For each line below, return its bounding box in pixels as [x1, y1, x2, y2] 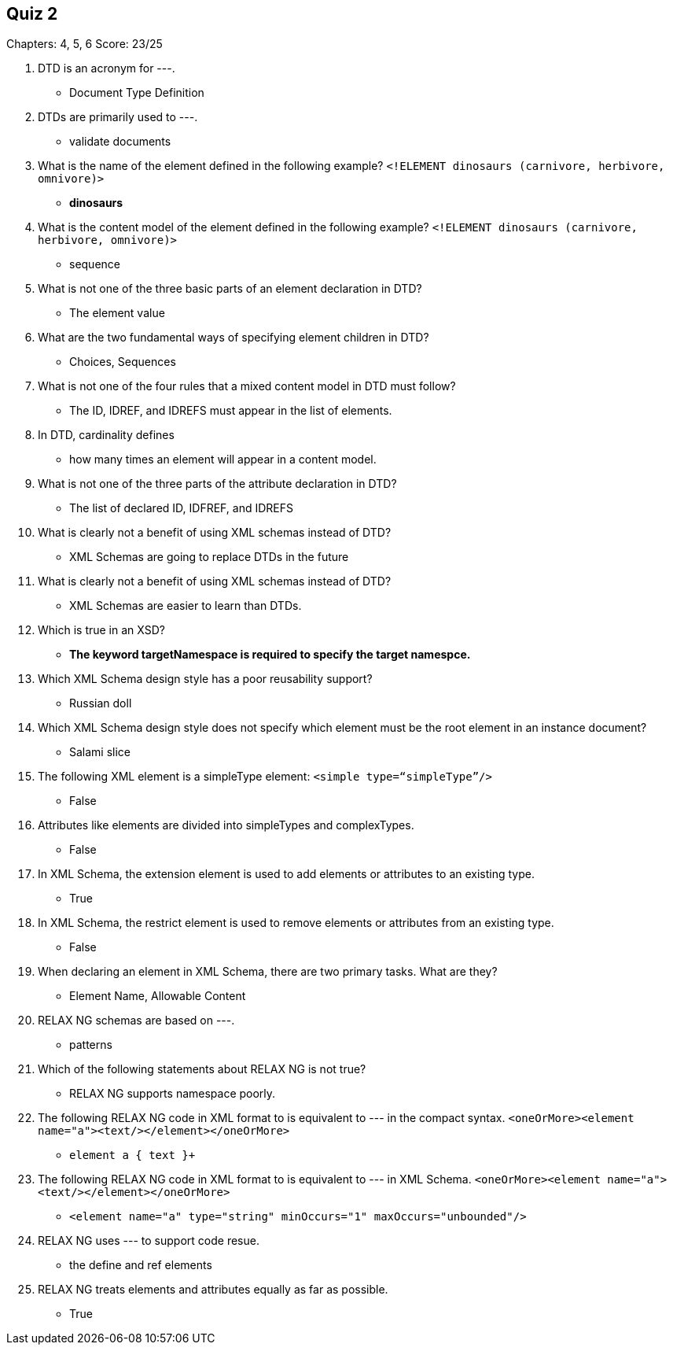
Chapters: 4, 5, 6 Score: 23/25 [6, 37, 163, 51]
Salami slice [69, 745, 131, 759]
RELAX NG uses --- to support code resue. [38, 1234, 259, 1248]
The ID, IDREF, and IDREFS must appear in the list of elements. [69, 404, 392, 418]
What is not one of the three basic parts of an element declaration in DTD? [38, 282, 422, 296]
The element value [69, 306, 165, 320]
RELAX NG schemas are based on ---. [38, 1013, 235, 1028]
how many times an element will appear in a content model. [69, 452, 377, 467]
